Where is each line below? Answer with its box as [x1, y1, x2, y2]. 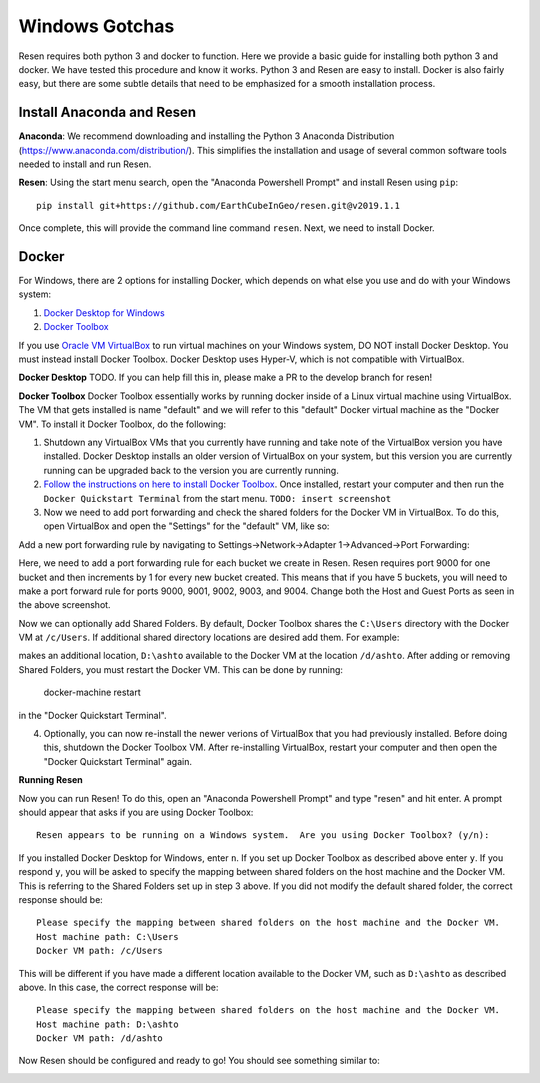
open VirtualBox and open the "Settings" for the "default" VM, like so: [43, 520, 330, 532]
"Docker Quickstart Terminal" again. [43, 755, 192, 767]
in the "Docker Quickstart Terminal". [18, 709, 167, 721]
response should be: [18, 893, 104, 905]
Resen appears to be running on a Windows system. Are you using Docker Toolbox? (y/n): [36, 830, 490, 841]
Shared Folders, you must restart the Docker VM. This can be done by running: [18, 663, 344, 675]
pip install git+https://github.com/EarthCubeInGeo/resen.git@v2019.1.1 [36, 200, 400, 211]
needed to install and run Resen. [18, 158, 152, 170]
